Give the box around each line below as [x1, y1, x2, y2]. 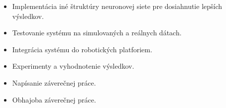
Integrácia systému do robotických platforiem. [12, 44, 152, 54]
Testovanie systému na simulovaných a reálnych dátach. [12, 27, 182, 38]
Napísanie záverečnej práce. [12, 77, 96, 88]
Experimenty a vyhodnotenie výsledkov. [12, 61, 134, 71]
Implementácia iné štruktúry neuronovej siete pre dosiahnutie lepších [12, 1, 223, 11]
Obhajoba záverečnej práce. [12, 94, 96, 105]
